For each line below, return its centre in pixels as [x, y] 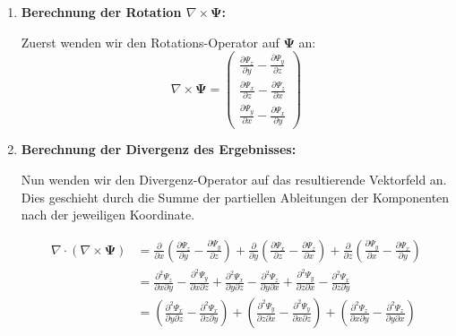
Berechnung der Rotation [101, 12]
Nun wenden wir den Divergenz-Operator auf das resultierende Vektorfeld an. [234, 180]
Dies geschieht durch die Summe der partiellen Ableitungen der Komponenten [235, 197]
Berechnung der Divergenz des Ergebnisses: [159, 149]
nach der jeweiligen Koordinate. [108, 215]
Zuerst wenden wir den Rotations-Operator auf [150, 42]
